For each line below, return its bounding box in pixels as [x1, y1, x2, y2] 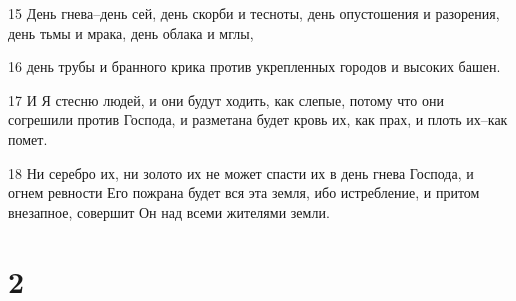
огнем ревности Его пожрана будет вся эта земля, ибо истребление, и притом [8, 182, 480, 203]
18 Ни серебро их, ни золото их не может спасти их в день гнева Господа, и [8, 162, 474, 183]
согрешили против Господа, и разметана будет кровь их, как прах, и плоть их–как [8, 109, 508, 130]
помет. [8, 128, 48, 149]
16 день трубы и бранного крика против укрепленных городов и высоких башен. [8, 56, 501, 77]
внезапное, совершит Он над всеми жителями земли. [8, 201, 330, 222]
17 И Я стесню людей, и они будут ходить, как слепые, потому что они [8, 89, 444, 110]
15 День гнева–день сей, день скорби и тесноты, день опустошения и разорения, [8, 3, 500, 23]
